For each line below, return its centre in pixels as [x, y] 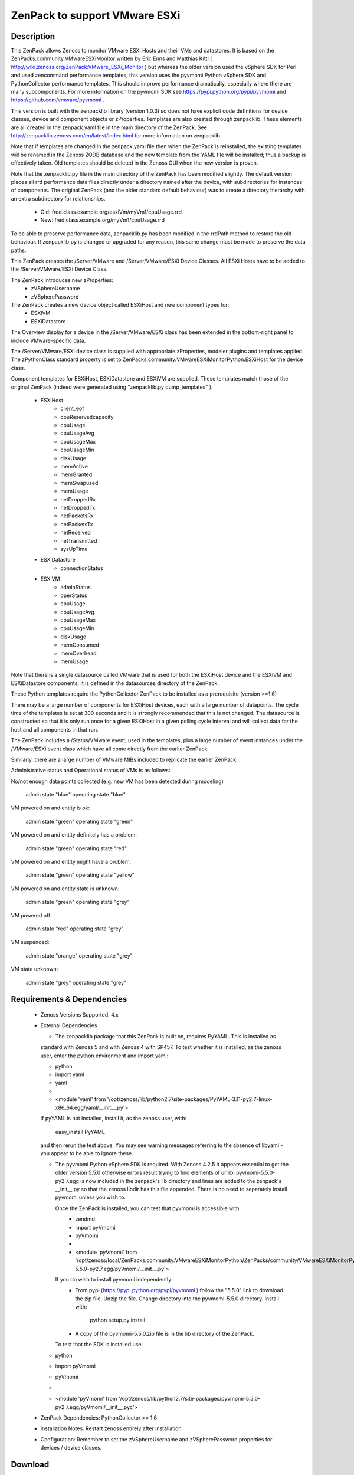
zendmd [85, 1219]
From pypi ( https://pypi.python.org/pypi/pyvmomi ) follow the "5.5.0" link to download [179, 1290]
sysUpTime [74, 549]
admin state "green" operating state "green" [79, 821]
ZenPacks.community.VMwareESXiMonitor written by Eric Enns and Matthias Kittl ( [112, 58]
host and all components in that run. [55, 729]
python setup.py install [118, 1320]
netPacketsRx [77, 516]
